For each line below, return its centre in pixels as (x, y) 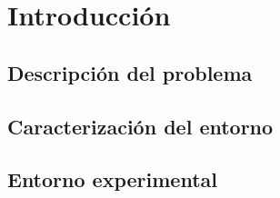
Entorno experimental (112, 179)
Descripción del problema (130, 72)
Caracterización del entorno (140, 126)
